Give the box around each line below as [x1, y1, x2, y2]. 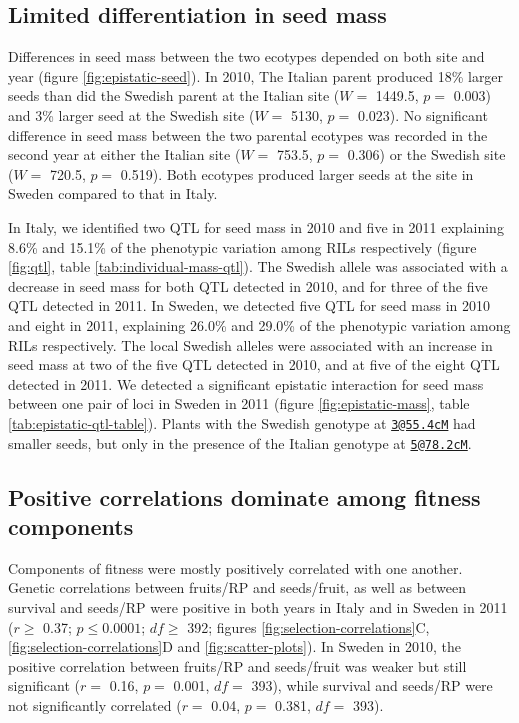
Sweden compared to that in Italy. [8, 183, 218, 204]
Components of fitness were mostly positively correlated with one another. [8, 557, 463, 578]
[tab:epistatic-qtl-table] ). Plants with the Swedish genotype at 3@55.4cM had [8, 412, 476, 433]
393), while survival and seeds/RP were [251, 675, 493, 696]
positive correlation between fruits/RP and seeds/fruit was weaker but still [8, 655, 467, 676]
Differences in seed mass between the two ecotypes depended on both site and [8, 46, 485, 67]
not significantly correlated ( [8, 694, 182, 715]
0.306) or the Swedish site [347, 144, 506, 165]
